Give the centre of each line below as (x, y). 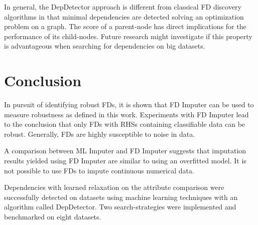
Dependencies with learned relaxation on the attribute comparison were (114, 187)
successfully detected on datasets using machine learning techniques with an (121, 197)
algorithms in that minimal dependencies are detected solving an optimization (124, 16)
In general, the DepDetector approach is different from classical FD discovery (123, 7)
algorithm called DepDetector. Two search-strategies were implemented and (120, 207)
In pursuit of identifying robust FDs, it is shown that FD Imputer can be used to (129, 104)
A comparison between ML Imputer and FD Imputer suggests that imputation (125, 151)
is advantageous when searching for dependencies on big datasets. (105, 46)
